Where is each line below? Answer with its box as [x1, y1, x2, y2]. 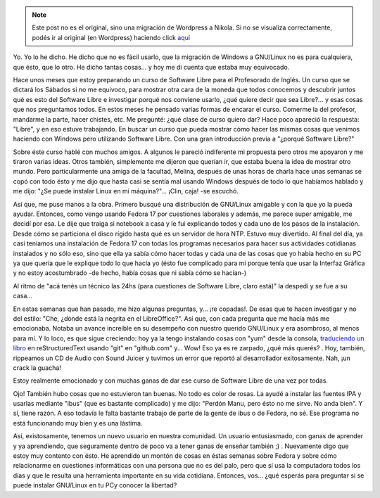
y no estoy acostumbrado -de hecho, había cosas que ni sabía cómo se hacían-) [13, 269, 247, 277]
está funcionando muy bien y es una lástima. [13, 419, 143, 427]
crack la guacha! [13, 363, 61, 372]
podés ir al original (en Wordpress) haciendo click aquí [32, 33, 190, 41]
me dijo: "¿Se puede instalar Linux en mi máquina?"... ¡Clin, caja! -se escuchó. [13, 187, 239, 196]
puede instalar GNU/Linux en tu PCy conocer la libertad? [13, 481, 177, 490]
